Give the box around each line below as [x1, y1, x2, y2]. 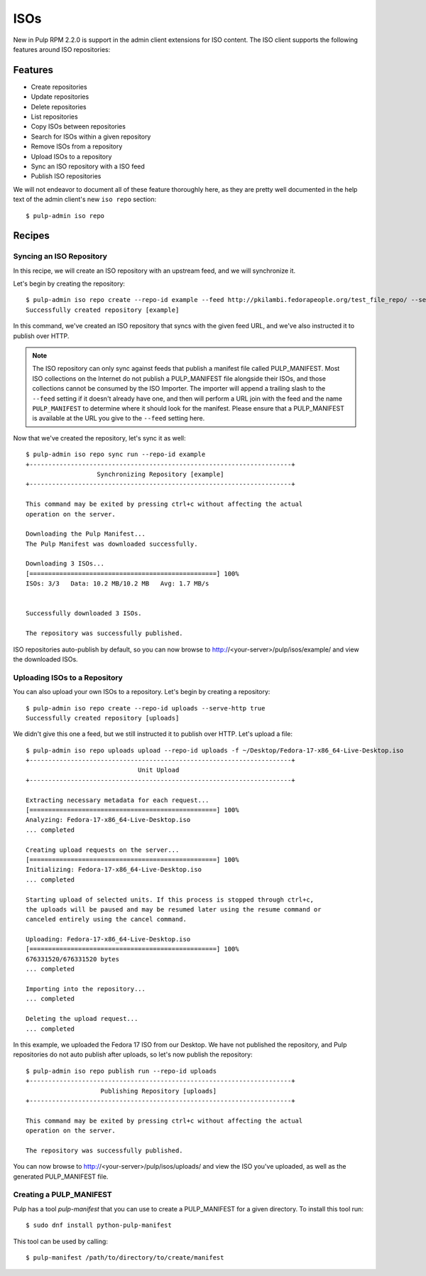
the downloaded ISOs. [13, 654, 78, 664]
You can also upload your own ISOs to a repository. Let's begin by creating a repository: [13, 688, 271, 696]
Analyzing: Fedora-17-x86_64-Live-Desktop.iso [26, 816, 191, 824]
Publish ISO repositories [31, 172, 102, 180]
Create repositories [31, 82, 88, 91]
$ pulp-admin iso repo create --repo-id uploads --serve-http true [26, 704, 266, 712]
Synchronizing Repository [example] [97, 470, 224, 478]
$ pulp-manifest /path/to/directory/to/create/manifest [26, 1254, 224, 1261]
